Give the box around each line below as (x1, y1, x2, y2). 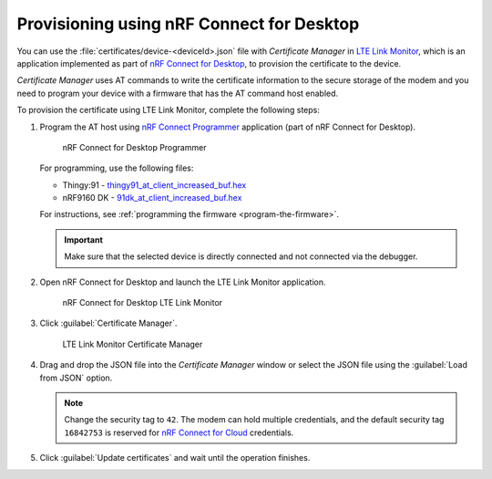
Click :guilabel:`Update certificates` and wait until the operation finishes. (39, 453, 311, 463)
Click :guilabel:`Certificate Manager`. (39, 318, 178, 328)
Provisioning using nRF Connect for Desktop (16, 14, 360, 34)
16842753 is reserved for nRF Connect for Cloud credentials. (64, 427, 294, 438)
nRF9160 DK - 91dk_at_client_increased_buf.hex (62, 193, 242, 203)
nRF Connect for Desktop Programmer (62, 141, 207, 152)
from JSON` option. (39, 372, 113, 383)
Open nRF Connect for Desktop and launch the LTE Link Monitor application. (39, 276, 327, 287)
